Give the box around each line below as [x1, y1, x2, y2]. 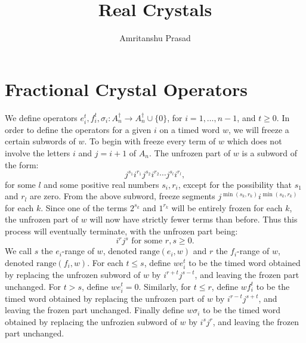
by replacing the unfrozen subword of [5, 268, 141, 280]
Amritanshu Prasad [119, 32, 191, 44]
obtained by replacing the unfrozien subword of [5, 315, 177, 327]
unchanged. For [5, 280, 61, 292]
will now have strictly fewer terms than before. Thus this [89, 213, 298, 225]
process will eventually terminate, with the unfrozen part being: [5, 225, 238, 237]
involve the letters [5, 147, 70, 159]
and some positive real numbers [44, 178, 159, 190]
